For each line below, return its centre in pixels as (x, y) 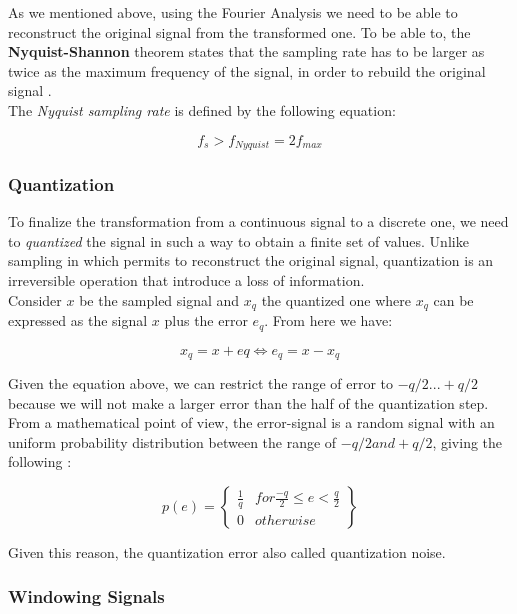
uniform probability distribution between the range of (172, 441)
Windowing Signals (86, 596)
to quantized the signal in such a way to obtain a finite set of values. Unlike (238, 240)
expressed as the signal (78, 320)
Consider (35, 299)
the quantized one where (336, 299)
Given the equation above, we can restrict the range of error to (200, 382)
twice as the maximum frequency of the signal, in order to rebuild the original (247, 70)
